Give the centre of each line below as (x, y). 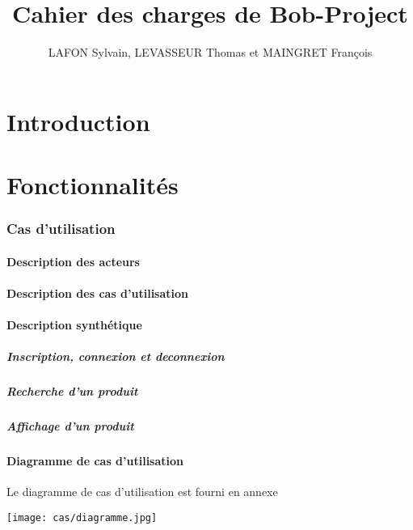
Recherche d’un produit (72, 391)
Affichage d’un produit (70, 426)
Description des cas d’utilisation (98, 293)
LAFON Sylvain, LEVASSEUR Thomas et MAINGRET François (210, 52)
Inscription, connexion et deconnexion (116, 356)
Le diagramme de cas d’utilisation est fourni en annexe (142, 492)
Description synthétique (74, 325)
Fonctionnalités (93, 185)
